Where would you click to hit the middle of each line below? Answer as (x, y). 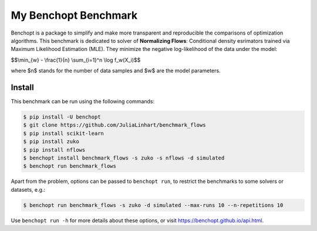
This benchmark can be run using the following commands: (83, 101)
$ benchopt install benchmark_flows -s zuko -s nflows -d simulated (124, 158)
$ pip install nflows (54, 150)
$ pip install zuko (51, 142)
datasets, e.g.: (28, 189)
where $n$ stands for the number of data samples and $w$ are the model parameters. (116, 71)
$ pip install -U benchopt (62, 117)
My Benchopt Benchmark (74, 15)
